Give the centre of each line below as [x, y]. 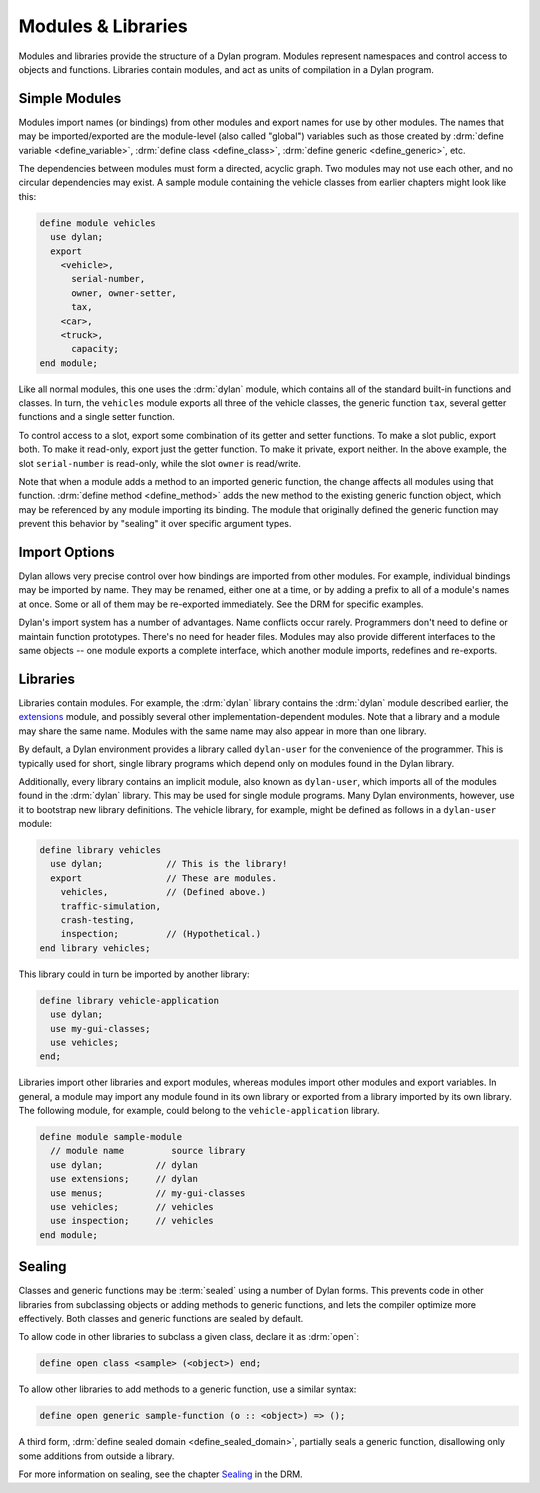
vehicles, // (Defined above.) [163, 892]
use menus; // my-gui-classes [148, 1193]
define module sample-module [111, 1137]
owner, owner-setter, [124, 293]
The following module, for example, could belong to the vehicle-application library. [199, 1111]
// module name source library [148, 1151]
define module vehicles [98, 223]
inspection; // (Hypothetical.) [161, 934]
